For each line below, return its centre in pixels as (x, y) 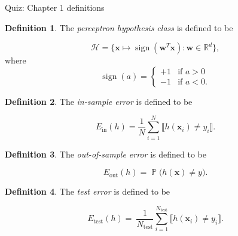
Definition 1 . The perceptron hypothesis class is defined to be (119, 27)
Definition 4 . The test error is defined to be (88, 191)
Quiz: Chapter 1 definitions (55, 7)
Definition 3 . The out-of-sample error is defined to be (106, 154)
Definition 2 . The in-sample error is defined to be (99, 101)
